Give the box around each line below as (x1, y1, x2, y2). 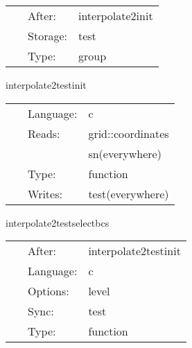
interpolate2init (78, 8, 153, 24)
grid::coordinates (88, 125, 169, 141)
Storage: (28, 28, 67, 44)
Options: (28, 283, 69, 299)
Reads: (28, 125, 60, 141)
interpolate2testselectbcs (6, 215, 110, 229)
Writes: (28, 185, 62, 202)
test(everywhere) (88, 185, 169, 202)
